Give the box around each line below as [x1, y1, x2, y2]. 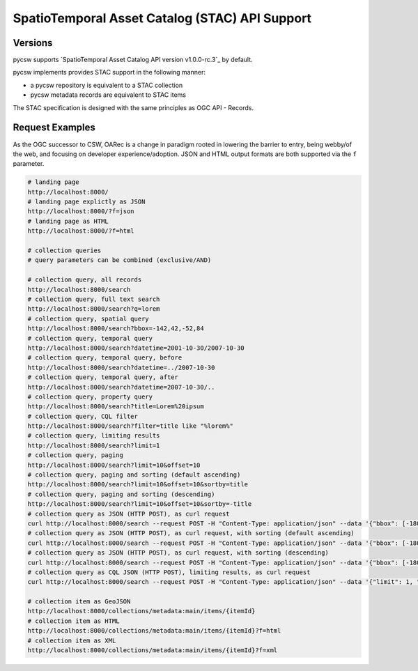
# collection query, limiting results [27, 432, 160, 440]
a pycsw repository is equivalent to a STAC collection [30, 81, 183, 89]
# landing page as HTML [27, 217, 109, 225]
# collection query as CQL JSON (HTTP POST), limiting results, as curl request [27, 568, 311, 576]
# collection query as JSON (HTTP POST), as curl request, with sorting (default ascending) [27, 530, 355, 537]
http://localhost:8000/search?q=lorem [27, 305, 160, 313]
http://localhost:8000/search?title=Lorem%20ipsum [27, 403, 205, 410]
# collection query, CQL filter [27, 412, 139, 420]
